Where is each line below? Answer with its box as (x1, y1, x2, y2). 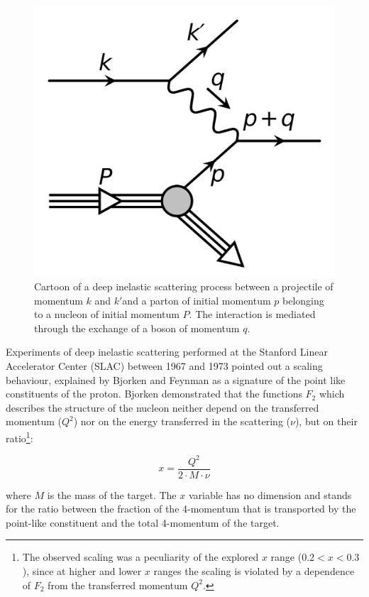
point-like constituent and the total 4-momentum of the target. (6, 515, 280, 530)
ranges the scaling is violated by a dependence (153, 564, 355, 579)
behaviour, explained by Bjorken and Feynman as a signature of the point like (6, 372, 346, 387)
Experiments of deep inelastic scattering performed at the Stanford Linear (6, 344, 328, 359)
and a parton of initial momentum (122, 292, 271, 307)
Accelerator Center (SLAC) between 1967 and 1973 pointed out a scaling (6, 358, 323, 373)
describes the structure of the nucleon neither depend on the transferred (6, 400, 319, 415)
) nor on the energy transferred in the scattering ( (73, 414, 290, 429)
